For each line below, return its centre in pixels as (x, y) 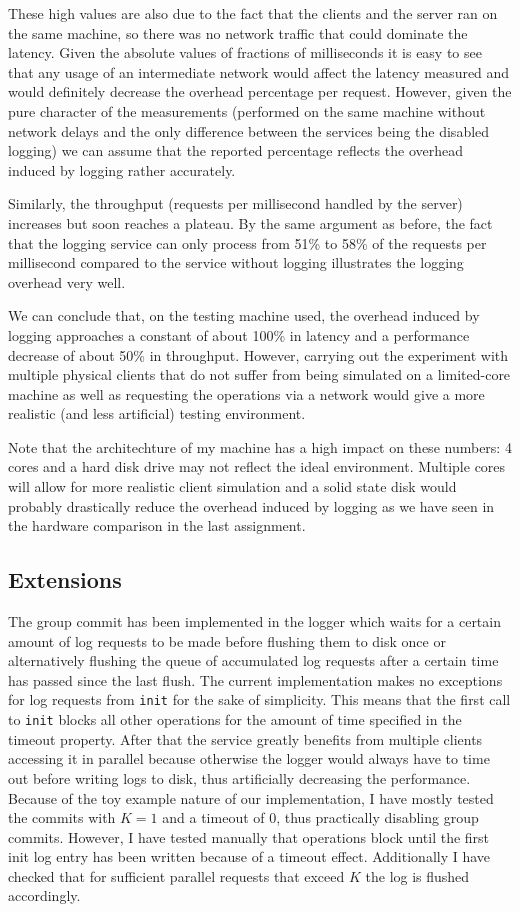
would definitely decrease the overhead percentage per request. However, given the (260, 91)
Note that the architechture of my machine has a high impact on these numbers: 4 (260, 446)
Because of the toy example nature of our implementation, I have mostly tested (251, 797)
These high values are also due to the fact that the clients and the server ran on (253, 13)
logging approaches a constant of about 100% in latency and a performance (239, 334)
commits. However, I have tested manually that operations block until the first (249, 836)
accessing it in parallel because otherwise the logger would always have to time (249, 758)
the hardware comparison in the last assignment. (157, 525)
